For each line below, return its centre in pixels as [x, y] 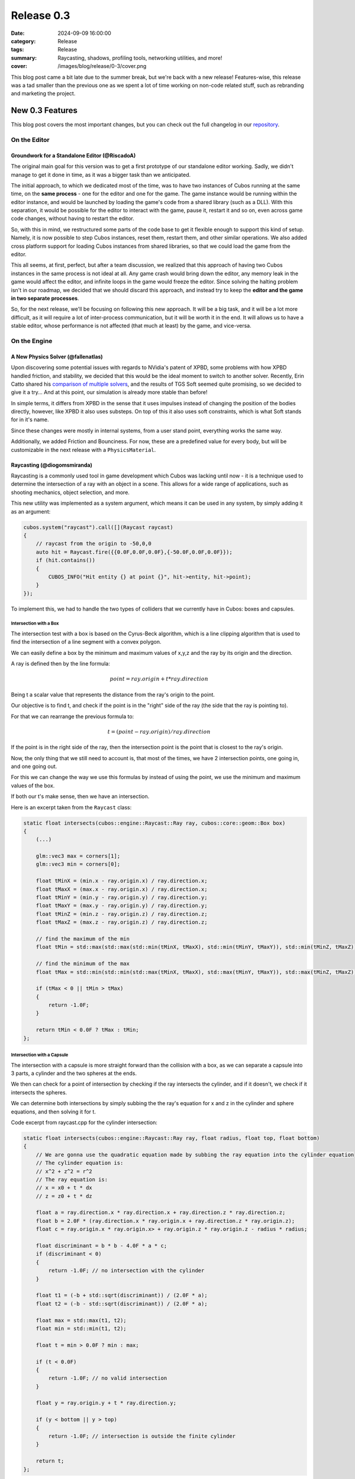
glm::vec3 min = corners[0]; [78, 864]
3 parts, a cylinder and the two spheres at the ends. [74, 1073]
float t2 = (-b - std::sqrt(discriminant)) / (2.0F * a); [122, 1304]
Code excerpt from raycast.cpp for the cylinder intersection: [84, 1122]
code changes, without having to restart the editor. [72, 218]
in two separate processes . [45, 298]
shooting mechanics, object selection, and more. [70, 492]
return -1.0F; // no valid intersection [108, 1378]
